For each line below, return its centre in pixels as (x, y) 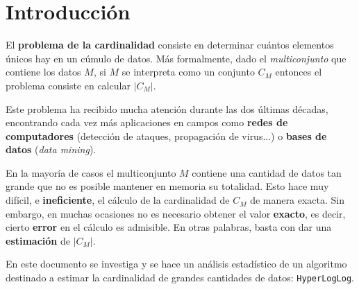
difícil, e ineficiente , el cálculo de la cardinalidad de (118, 200)
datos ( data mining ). (51, 149)
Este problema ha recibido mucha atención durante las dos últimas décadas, (167, 108)
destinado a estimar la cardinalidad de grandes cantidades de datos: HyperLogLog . (180, 278)
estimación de (38, 240)
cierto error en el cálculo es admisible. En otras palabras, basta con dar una (169, 227)
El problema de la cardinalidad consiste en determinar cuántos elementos (170, 45)
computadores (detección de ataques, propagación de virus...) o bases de (166, 135)
